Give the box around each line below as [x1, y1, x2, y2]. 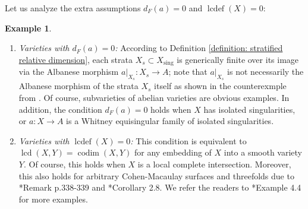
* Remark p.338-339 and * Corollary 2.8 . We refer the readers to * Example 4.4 [18, 181, 301, 194]
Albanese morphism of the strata [18, 80, 139, 92]
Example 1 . [5, 21, 52, 34]
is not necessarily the [227, 65, 304, 78]
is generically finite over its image [177, 53, 299, 65]
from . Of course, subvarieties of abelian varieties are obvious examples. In [18, 91, 290, 104]
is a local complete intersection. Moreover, [137, 158, 291, 170]
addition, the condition [18, 103, 102, 115]
